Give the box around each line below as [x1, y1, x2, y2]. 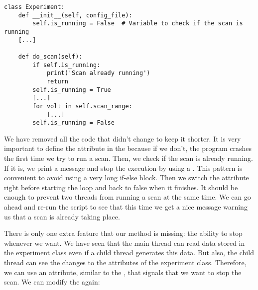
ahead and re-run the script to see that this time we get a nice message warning [4, 202, 248, 212]
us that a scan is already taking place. [4, 211, 120, 221]
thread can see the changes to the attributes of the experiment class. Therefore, [4, 257, 247, 267]
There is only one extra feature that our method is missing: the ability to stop [4, 228, 243, 238]
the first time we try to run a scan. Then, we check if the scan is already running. [4, 153, 253, 163]
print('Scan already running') [46, 70, 150, 77]
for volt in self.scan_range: [32, 102, 132, 110]
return [46, 77, 68, 85]
